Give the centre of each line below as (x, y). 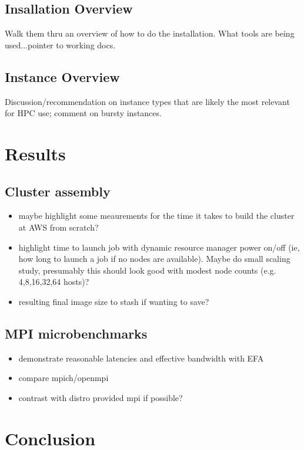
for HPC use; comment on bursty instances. (83, 113)
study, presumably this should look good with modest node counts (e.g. (147, 270)
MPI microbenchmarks (76, 333)
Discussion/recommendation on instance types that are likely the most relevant (147, 101)
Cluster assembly (58, 191)
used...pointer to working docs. (60, 45)
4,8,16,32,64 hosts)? (54, 282)
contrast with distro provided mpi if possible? (101, 397)
